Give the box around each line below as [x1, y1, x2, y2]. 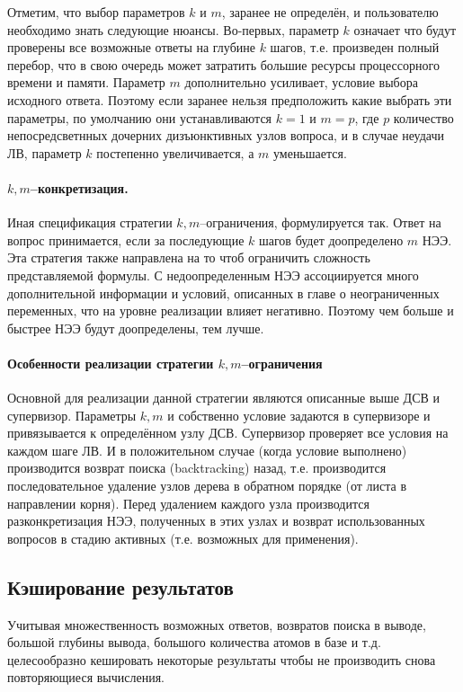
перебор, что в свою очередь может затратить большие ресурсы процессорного [7, 55, 440, 74]
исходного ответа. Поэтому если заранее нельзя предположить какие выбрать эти [7, 90, 452, 109]
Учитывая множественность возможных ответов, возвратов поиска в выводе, [7, 615, 426, 634]
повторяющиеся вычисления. [7, 668, 165, 687]
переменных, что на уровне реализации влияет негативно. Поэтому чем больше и [7, 301, 454, 320]
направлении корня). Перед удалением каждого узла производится [7, 493, 370, 512]
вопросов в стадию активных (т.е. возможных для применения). [7, 528, 359, 547]
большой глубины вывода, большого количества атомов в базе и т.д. [7, 633, 381, 652]
